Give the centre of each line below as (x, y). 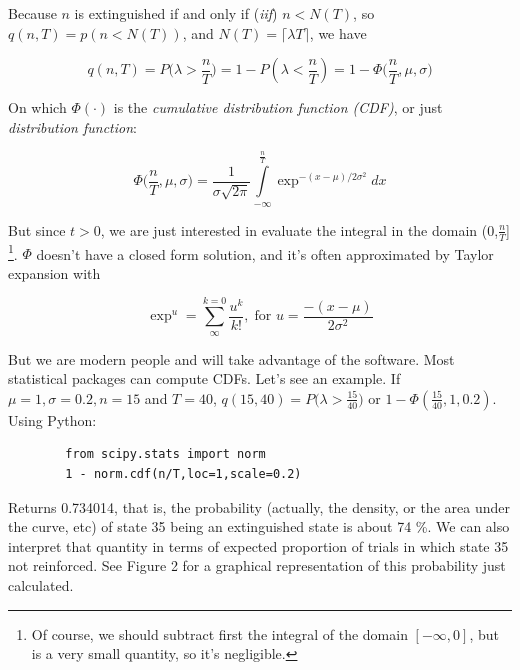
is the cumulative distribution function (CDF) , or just (278, 107)
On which (37, 107)
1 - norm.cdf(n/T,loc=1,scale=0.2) (183, 474)
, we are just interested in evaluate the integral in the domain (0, (299, 229)
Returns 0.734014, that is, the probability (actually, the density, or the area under (259, 506)
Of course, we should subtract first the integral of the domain (219, 633)
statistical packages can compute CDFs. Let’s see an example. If (204, 378)
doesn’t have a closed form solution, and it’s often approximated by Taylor (265, 253)
